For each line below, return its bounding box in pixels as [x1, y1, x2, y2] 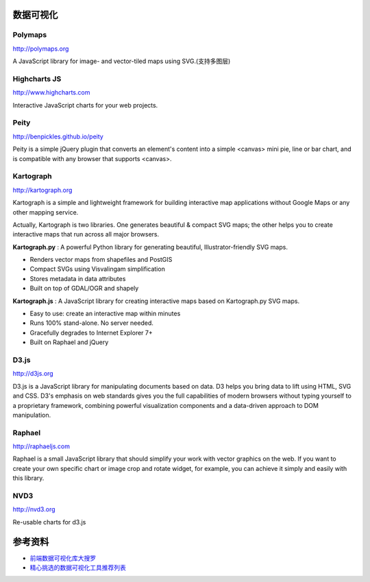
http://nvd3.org [12, 505, 56, 513]
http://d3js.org [12, 369, 54, 378]
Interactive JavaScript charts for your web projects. [12, 101, 158, 109]
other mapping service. [12, 208, 79, 216]
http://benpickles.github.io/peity [12, 132, 104, 141]
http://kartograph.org [12, 186, 73, 194]
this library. [12, 474, 45, 483]
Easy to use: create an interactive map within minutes [29, 309, 181, 318]
